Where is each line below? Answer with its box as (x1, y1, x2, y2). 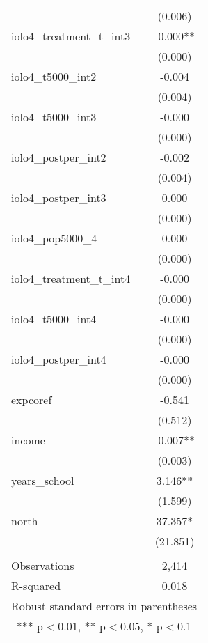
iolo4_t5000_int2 (11, 68, 97, 84)
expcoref (11, 392, 52, 408)
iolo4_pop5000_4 (11, 230, 97, 246)
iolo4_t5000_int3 (11, 109, 97, 125)
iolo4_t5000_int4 (11, 311, 97, 327)
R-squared (11, 578, 61, 594)
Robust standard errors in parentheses (11, 598, 198, 614)
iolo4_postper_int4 (11, 351, 106, 367)
